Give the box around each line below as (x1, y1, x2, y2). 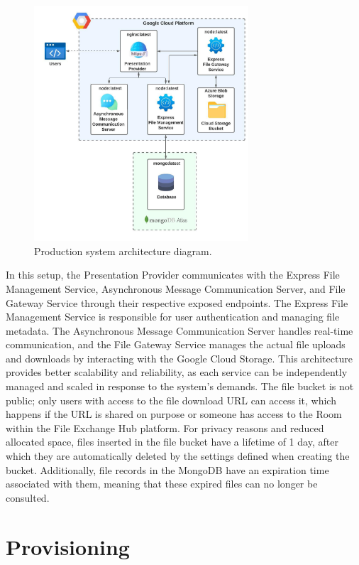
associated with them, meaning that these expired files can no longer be (6, 476, 318, 491)
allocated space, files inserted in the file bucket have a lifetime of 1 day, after (6, 434, 338, 449)
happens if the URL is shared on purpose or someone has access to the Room (6, 407, 342, 421)
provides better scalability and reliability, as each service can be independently (6, 365, 348, 380)
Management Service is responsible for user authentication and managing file (6, 309, 340, 324)
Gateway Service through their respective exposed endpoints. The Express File (6, 295, 348, 310)
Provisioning (6, 532, 130, 561)
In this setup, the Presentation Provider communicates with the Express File (6, 267, 340, 282)
